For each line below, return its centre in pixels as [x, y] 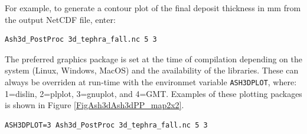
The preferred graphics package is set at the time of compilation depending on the [153, 58]
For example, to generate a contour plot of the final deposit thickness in [135, 8]
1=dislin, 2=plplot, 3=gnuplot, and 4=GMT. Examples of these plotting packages [153, 93]
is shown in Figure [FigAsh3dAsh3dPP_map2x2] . [94, 105]
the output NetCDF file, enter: [60, 19]
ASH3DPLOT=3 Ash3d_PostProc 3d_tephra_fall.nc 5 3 [106, 125]
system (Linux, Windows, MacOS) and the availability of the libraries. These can [152, 70]
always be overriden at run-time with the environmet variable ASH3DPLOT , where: [151, 81]
